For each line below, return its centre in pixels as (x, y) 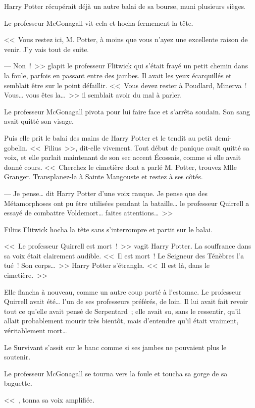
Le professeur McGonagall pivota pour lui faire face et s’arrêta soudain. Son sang (127, 111)
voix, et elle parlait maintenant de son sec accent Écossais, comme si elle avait (123, 157)
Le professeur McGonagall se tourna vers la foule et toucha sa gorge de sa (116, 373)
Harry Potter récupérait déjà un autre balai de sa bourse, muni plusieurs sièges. (125, 6)
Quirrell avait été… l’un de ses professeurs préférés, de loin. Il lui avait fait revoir (126, 301)
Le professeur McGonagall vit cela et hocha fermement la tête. (99, 23)
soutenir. (17, 357)
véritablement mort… (36, 331)
